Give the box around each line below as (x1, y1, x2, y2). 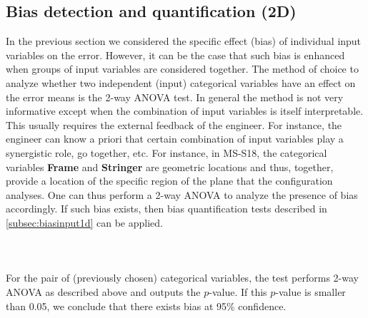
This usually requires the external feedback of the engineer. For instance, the (6, 117, 342, 132)
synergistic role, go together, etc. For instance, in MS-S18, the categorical (6, 145, 327, 160)
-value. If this (209, 284, 267, 299)
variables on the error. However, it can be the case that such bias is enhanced (6, 47, 345, 62)
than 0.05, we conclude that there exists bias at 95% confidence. (6, 298, 287, 313)
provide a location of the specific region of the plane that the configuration (6, 173, 333, 188)
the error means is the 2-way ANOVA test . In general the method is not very (6, 89, 344, 104)
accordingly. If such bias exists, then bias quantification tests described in (6, 201, 327, 216)
